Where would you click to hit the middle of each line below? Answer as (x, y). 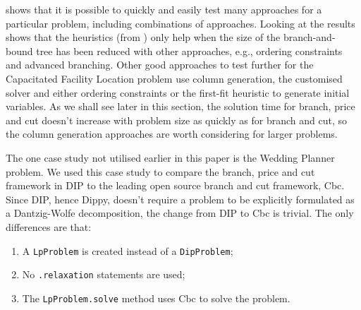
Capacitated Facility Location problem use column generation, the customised (174, 78)
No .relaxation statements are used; (104, 274)
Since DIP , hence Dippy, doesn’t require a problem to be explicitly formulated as (180, 199)
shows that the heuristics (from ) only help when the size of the (143, 37)
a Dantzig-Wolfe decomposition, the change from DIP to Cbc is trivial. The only (180, 213)
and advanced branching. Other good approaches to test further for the (160, 65)
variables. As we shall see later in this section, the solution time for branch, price (180, 106)
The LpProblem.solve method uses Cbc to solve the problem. (156, 298)
